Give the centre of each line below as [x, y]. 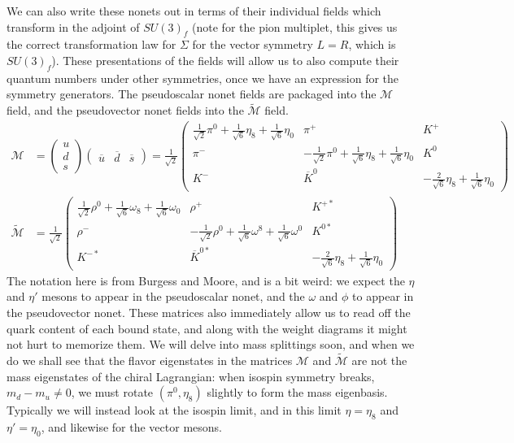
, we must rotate [112, 392]
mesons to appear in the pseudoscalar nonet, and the [173, 296]
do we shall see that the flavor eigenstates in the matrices [150, 360]
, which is [372, 44]
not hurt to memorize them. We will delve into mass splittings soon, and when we [211, 344]
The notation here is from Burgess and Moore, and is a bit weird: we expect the [206, 280]
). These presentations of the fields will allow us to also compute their [225, 60]
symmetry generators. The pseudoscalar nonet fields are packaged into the [192, 94]
